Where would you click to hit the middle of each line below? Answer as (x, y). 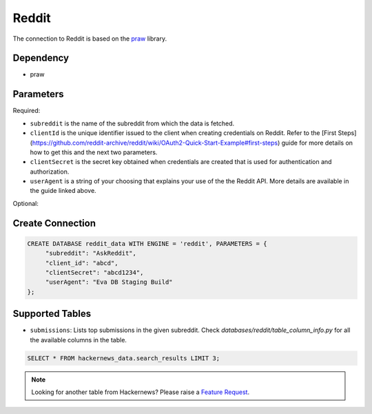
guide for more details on (317, 143)
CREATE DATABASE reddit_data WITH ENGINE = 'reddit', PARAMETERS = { (147, 244)
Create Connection (54, 223)
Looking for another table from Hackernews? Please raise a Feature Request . (141, 392)
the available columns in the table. (79, 340)
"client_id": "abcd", (82, 263)
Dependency (41, 58)
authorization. (50, 172)
